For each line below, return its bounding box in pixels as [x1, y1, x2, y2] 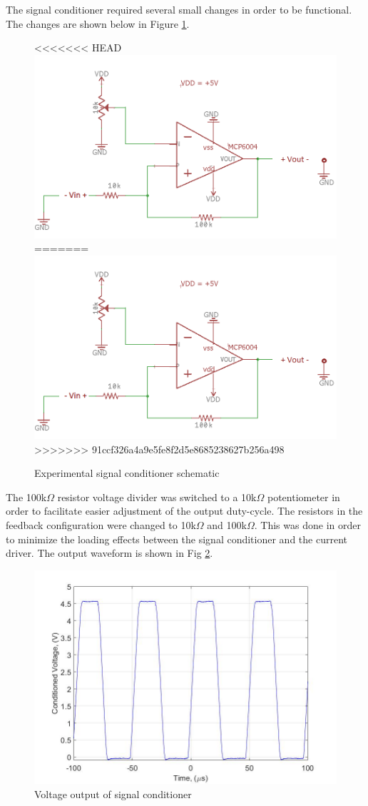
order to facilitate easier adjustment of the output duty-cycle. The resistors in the [6, 503, 363, 518]
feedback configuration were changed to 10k [6, 518, 196, 533]
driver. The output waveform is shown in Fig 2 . [6, 545, 213, 560]
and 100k [207, 518, 247, 533]
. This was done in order [254, 518, 361, 533]
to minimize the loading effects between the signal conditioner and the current [6, 531, 347, 546]
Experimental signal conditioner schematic [34, 465, 220, 480]
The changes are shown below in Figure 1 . [6, 16, 190, 31]
